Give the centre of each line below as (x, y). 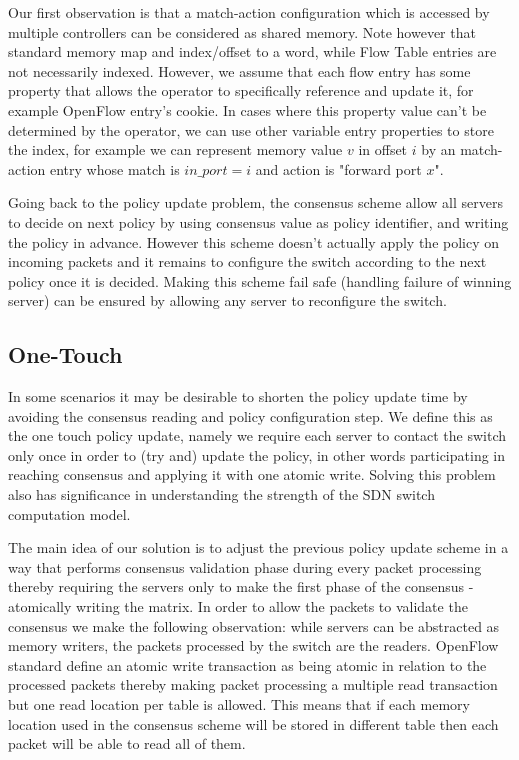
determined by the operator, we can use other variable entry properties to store (251, 129)
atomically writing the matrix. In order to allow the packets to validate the (238, 606)
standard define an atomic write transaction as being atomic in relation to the (247, 664)
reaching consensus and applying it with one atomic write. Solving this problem (252, 474)
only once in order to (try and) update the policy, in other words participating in (256, 454)
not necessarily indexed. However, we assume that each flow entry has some (239, 70)
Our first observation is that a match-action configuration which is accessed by (249, 12)
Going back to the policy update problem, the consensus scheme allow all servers (255, 202)
